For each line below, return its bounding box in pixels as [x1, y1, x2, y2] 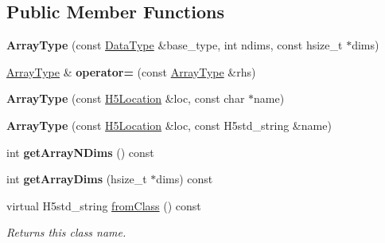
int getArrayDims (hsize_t [6, 170, 147, 187]
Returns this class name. [6, 224, 126, 241]
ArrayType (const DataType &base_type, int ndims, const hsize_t [6, 37, 343, 53]
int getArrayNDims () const [6, 143, 154, 160]
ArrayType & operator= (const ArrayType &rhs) [6, 63, 256, 80]
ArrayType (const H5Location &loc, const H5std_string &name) [6, 116, 332, 133]
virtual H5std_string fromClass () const [6, 197, 201, 214]
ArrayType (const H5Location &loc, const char [6, 90, 245, 107]
